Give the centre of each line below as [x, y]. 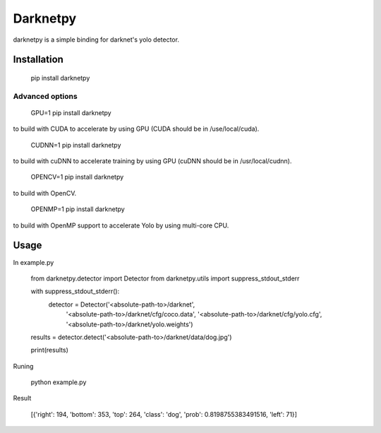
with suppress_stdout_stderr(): [75, 291]
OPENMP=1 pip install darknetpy [78, 209]
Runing [23, 366]
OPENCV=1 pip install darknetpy [77, 177]
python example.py [59, 382]
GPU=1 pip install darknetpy [71, 112]
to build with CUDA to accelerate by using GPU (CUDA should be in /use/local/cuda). [136, 129]
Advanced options [45, 96]
